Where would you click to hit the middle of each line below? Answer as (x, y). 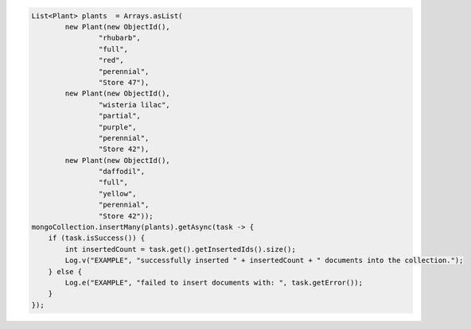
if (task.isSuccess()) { (97, 238)
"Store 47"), (124, 82)
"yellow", (117, 194)
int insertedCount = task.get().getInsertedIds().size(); (180, 249)
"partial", (119, 116)
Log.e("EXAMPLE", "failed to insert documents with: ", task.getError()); (214, 283)
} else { (65, 271)
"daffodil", (122, 172)
